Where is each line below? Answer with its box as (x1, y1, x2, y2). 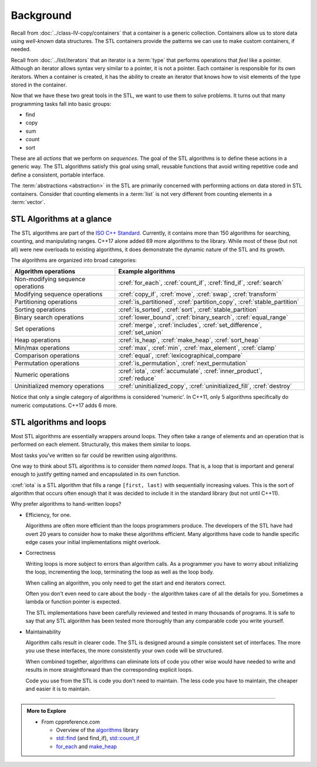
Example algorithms (118, 268, 176, 276)
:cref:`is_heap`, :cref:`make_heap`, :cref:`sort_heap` (118, 336, 261, 344)
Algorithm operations (14, 268, 76, 276)
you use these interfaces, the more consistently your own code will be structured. (25, 647, 223, 654)
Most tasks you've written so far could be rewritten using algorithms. (11, 452, 177, 459)
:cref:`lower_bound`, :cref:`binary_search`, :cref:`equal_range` (118, 314, 288, 322)
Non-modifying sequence (14, 275, 86, 284)
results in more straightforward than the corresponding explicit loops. (25, 666, 193, 673)
